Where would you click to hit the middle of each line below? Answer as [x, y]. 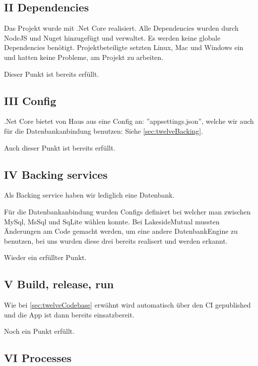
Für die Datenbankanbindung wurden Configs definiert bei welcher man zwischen [128, 211]
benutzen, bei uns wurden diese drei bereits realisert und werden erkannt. [116, 240]
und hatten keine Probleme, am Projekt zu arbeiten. [84, 57]
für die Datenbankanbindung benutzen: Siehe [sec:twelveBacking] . [104, 131]
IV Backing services [56, 174]
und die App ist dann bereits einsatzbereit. [69, 314]
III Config [30, 100]
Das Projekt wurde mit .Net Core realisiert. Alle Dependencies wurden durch [121, 28]
